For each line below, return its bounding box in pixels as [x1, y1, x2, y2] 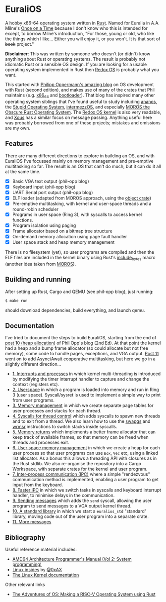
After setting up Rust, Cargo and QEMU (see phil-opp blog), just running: [5, 289, 154, 295]
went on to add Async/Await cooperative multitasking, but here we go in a [5, 356, 156, 362]
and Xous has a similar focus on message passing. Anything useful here [5, 114, 152, 120]
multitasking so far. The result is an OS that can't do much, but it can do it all [5, 163, 161, 169]
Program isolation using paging [12, 222, 76, 228]
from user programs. [12, 397, 55, 403]
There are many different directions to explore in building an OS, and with [5, 153, 155, 159]
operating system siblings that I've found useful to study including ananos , [5, 99, 158, 104]
